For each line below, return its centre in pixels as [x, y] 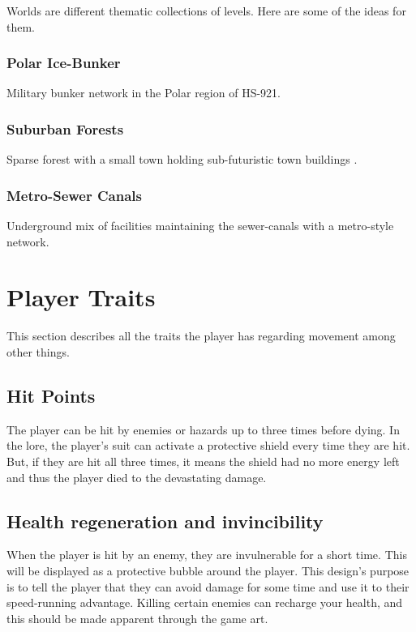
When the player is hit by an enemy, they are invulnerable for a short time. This [207, 555]
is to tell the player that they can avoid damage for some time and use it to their [208, 586]
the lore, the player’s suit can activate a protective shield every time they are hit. [208, 445]
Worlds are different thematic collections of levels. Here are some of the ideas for [206, 11]
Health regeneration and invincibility [165, 521]
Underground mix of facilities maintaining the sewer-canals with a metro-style [200, 226]
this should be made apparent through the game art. [137, 618]
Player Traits [81, 297]
